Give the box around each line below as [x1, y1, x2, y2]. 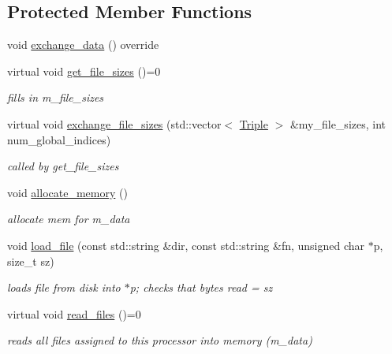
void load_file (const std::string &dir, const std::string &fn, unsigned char [7, 237, 365, 253]
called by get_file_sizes [7, 158, 119, 174]
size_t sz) [7, 252, 54, 269]
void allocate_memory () [7, 184, 128, 200]
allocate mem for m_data [7, 211, 130, 227]
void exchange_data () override [7, 36, 159, 53]
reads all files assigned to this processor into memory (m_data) [7, 332, 312, 348]
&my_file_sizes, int [289, 115, 386, 132]
